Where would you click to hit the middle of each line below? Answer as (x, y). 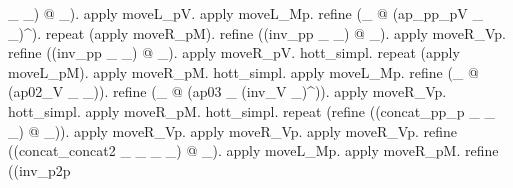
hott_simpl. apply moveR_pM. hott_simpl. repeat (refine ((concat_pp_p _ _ (251, 110)
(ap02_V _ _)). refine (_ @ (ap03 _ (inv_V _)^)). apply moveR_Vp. (227, 91)
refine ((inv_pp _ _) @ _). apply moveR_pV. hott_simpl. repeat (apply (234, 52)
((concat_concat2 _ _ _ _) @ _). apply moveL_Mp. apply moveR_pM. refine (253, 150)
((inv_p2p (39, 169)
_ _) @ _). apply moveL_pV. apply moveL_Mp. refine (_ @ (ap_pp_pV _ (245, 13)
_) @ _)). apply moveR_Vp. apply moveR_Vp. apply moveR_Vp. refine (233, 130)
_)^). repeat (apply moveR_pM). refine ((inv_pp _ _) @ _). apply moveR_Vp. (257, 32)
